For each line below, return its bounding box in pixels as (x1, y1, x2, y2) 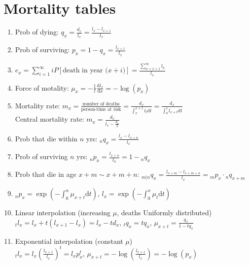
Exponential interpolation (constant (15, 235, 123, 246)
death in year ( (63, 67, 108, 74)
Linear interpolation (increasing (15, 207, 111, 218)
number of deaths (82, 101, 120, 107)
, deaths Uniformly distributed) (117, 207, 212, 218)
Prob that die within (15, 133, 78, 143)
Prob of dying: (15, 27, 59, 37)
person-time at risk (81, 106, 121, 112)
